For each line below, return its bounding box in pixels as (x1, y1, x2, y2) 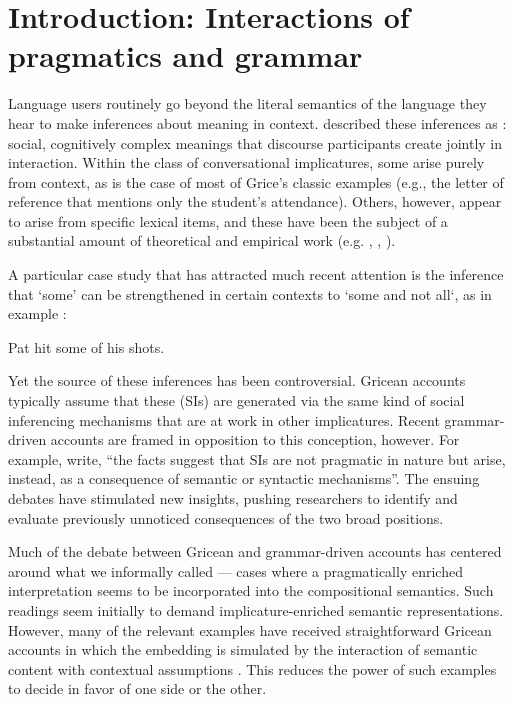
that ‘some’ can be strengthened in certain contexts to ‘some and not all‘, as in (8, 283, 492, 304)
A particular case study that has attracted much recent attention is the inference (8, 264, 504, 285)
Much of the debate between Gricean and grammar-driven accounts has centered (8, 541, 502, 562)
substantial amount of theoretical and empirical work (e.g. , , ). (8, 230, 396, 251)
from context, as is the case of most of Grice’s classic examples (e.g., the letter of (8, 171, 504, 192)
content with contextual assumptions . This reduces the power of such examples (8, 658, 497, 679)
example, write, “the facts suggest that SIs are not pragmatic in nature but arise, (8, 448, 506, 469)
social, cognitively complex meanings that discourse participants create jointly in (8, 132, 503, 153)
